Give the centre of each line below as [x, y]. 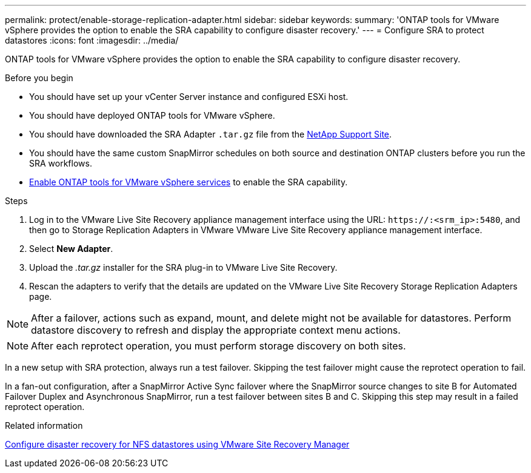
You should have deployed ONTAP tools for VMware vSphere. [152, 115]
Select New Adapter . [71, 249]
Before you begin [39, 78]
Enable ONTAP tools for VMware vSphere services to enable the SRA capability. [189, 182]
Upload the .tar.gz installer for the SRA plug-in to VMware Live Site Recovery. [183, 267]
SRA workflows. [61, 163]
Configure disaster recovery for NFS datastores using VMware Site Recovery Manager [177, 444]
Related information [44, 425]
